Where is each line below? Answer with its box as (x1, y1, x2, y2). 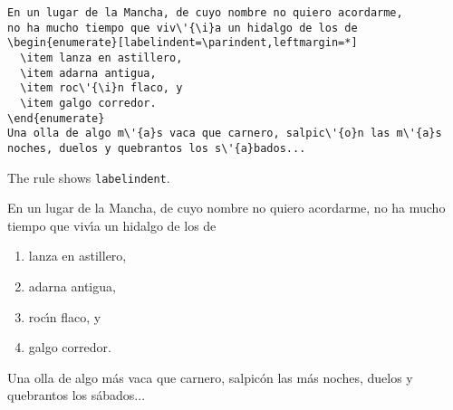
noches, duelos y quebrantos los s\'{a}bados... (7, 141, 306, 155)
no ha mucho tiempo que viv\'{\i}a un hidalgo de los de (7, 21, 358, 34)
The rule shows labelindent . (7, 167, 170, 186)
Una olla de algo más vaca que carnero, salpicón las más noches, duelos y (7, 367, 413, 386)
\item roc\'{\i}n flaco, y (20, 81, 183, 95)
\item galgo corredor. (20, 96, 157, 110)
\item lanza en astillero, (20, 51, 183, 64)
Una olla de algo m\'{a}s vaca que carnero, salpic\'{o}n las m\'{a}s (7, 127, 442, 140)
